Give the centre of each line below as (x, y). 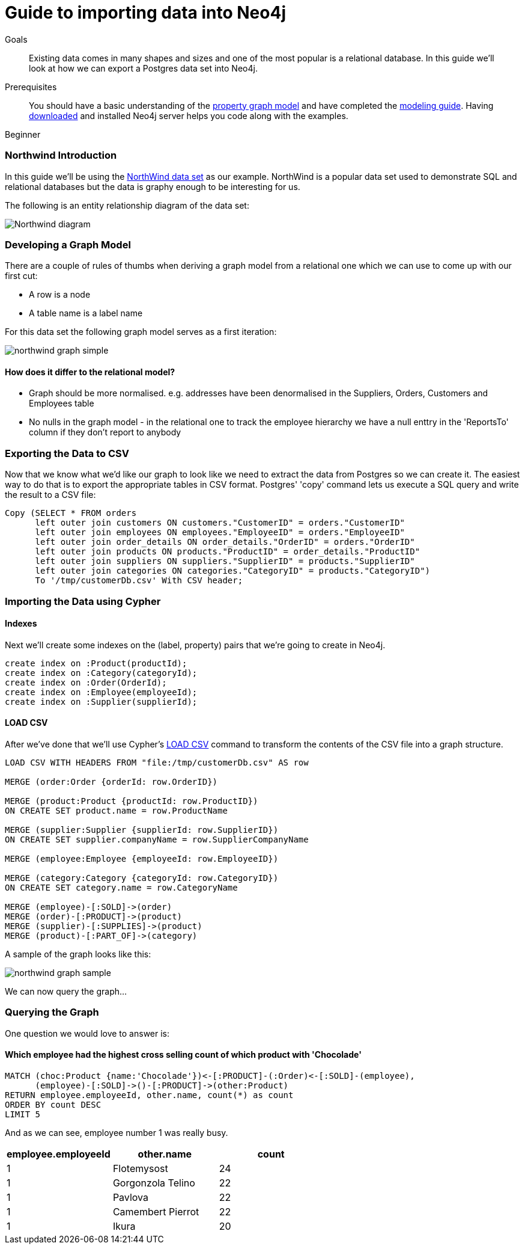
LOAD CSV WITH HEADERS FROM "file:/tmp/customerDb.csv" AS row (157, 763)
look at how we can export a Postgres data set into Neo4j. (143, 68)
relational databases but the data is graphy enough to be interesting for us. (153, 186)
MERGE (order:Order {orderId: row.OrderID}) (111, 782)
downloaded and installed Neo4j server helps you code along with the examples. (189, 115)
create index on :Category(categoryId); (101, 673)
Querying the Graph (52, 1012)
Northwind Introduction (61, 155)
